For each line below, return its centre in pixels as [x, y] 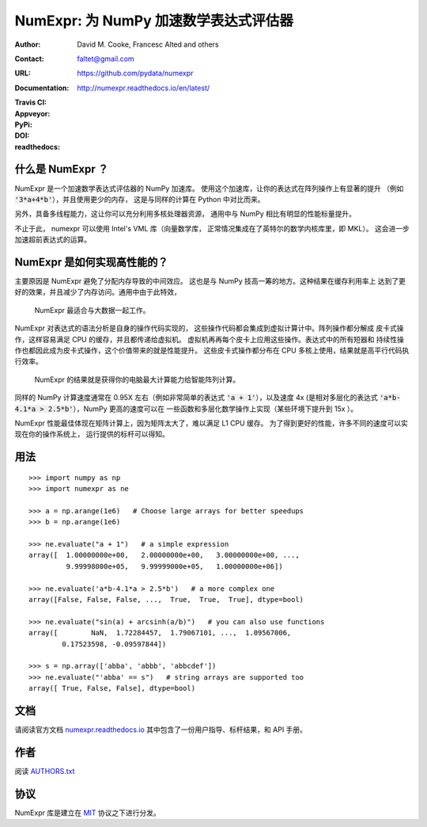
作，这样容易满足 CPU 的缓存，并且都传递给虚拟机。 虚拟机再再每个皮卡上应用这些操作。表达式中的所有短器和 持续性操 [210, 339]
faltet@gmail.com [106, 59]
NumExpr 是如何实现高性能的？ [91, 262]
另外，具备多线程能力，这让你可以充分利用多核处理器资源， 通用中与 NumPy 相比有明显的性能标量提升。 [185, 214]
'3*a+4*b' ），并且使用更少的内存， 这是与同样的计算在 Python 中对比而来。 [140, 199]
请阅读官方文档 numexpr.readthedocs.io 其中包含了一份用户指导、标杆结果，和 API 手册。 [161, 730]
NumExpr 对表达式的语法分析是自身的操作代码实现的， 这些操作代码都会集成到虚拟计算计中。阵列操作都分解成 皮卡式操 [209, 328]
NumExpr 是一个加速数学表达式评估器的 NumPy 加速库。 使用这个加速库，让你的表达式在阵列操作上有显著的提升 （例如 [209, 188]
